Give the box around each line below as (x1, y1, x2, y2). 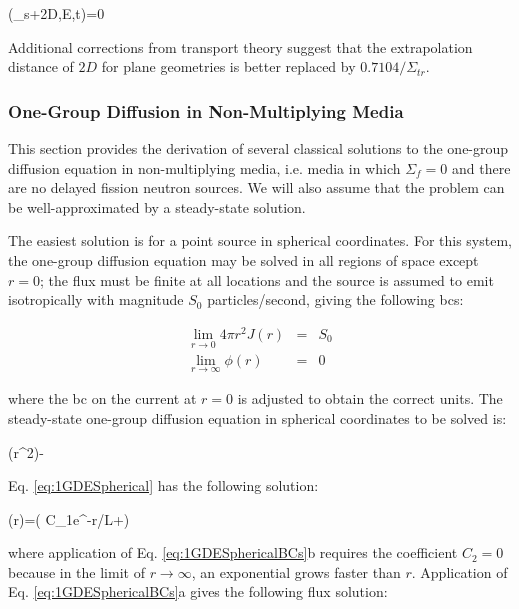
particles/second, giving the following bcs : (207, 289, 464, 310)
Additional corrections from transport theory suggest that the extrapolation (8, 36, 473, 57)
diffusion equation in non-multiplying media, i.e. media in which (8, 157, 401, 178)
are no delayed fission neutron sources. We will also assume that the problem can (8, 177, 505, 198)
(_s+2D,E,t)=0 (8, 3, 105, 23)
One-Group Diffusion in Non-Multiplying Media (8, 98, 404, 123)
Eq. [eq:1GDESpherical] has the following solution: (8, 475, 319, 496)
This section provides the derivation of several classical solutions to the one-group (8, 138, 509, 158)
